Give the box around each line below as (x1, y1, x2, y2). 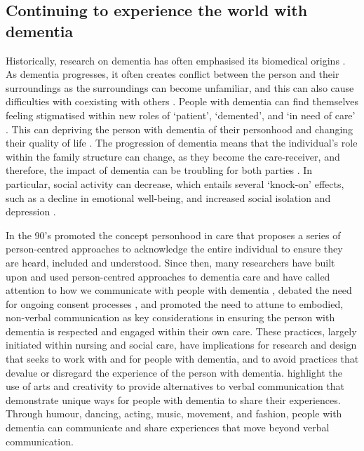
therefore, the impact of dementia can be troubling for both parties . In (6, 163, 313, 177)
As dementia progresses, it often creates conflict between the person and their (6, 67, 339, 81)
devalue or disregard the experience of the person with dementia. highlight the (6, 365, 342, 379)
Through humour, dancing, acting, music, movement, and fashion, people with (6, 406, 342, 421)
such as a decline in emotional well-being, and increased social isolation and (6, 190, 331, 205)
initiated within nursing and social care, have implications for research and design (6, 337, 357, 352)
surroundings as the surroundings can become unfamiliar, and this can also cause (6, 80, 354, 95)
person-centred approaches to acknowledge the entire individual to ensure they (6, 241, 343, 256)
